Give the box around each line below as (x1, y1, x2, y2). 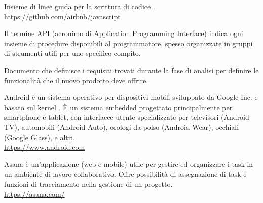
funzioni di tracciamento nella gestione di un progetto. (4, 178, 173, 189)
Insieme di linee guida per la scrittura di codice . (4, 1, 155, 11)
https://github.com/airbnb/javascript (4, 11, 121, 21)
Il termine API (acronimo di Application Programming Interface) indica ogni (4, 28, 243, 39)
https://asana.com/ (4, 188, 65, 199)
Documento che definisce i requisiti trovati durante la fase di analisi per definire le (4, 64, 259, 75)
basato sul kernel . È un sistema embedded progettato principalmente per (4, 101, 233, 112)
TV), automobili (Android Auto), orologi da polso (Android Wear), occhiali (4, 121, 239, 132)
